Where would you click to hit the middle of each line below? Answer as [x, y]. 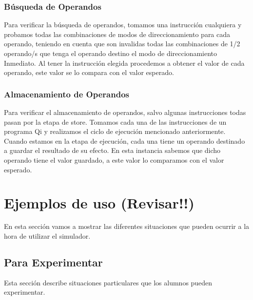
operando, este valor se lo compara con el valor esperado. [89, 72]
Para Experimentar [53, 262]
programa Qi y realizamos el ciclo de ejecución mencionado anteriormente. [115, 131]
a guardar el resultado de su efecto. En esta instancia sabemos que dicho [112, 150]
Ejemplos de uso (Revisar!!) [99, 203]
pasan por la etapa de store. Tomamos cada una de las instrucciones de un [115, 122]
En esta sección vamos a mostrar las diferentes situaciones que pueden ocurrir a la [127, 226]
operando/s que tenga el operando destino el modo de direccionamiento [110, 53]
